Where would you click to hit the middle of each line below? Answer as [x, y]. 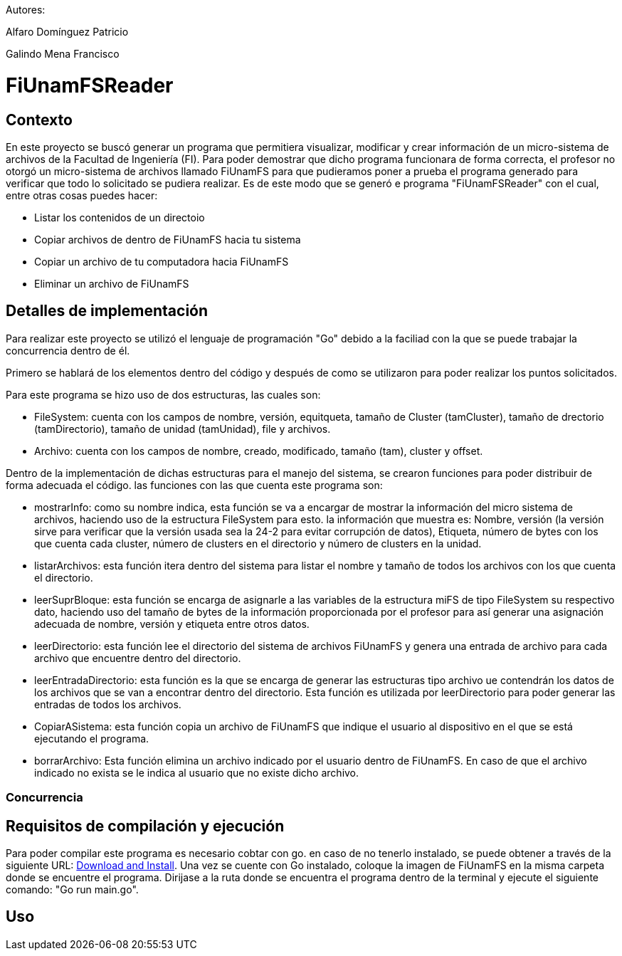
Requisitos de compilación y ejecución [145, 826]
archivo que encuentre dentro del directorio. [138, 658]
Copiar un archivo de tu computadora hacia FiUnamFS [162, 261]
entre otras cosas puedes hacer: [82, 195]
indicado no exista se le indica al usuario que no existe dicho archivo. [197, 772]
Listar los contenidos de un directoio [120, 217]
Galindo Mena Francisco [63, 54]
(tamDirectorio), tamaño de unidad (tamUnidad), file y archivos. [183, 429]
